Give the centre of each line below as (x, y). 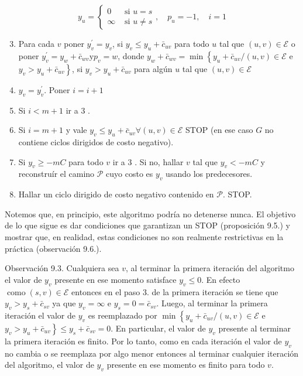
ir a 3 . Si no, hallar (148, 161)
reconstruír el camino (56, 174)
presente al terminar (254, 328)
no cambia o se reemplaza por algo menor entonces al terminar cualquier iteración (152, 353)
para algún (153, 68)
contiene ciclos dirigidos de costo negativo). (96, 141)
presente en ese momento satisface (116, 279)
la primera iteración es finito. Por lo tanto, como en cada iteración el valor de (143, 341)
